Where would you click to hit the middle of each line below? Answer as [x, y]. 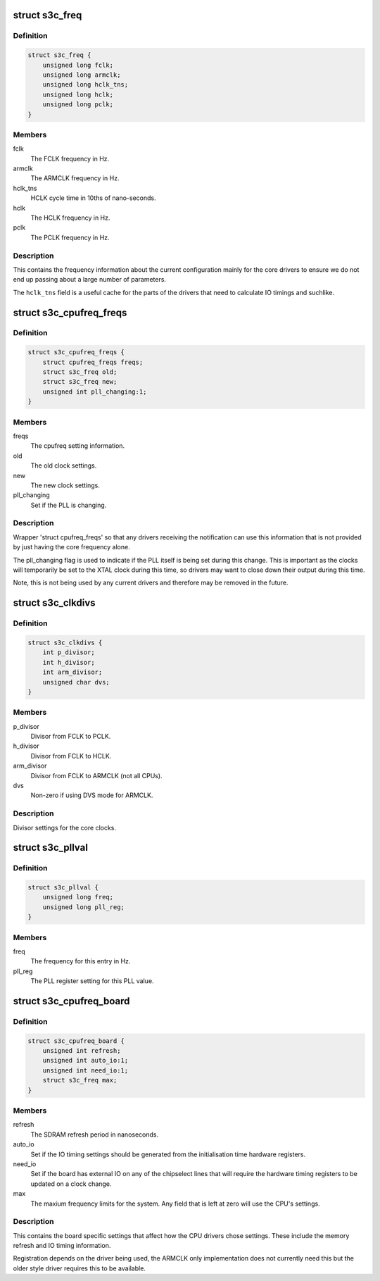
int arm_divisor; [72, 672]
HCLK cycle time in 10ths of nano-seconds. [93, 198]
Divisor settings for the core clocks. [64, 827]
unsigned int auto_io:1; [85, 1061]
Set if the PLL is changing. [69, 505]
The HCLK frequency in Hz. [70, 218]
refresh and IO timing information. [62, 1246]
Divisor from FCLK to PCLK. [71, 737]
